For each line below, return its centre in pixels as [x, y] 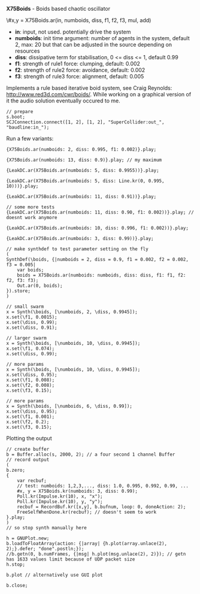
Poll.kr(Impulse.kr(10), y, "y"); [60, 502]
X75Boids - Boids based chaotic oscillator [58, 9]
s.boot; [16, 117]
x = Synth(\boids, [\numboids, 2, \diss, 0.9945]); [72, 312]
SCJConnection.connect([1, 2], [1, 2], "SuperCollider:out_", [85, 122]
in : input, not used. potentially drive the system [73, 32]
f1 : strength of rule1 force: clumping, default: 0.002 [78, 63]
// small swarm [25, 307]
